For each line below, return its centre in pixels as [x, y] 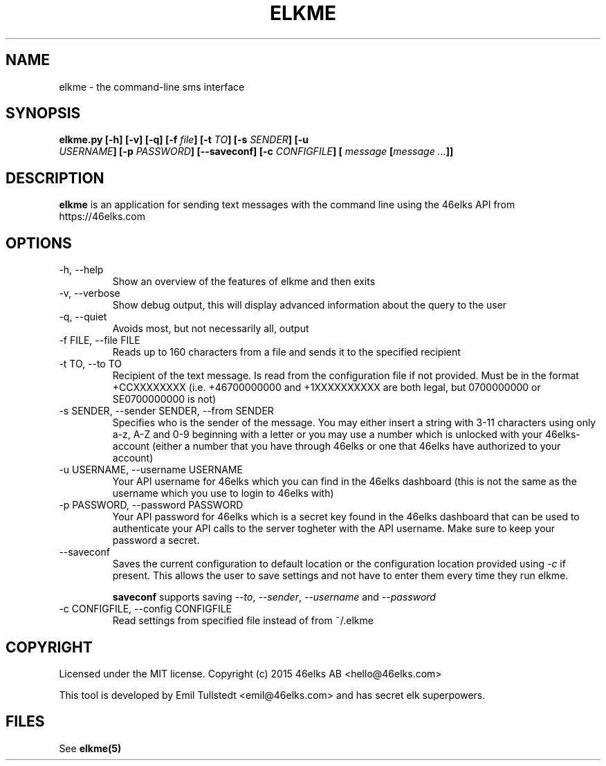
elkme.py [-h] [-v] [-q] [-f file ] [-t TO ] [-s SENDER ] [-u [184, 140]
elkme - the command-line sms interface [152, 86]
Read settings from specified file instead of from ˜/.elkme [243, 621]
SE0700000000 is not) [164, 399]
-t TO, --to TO [91, 364]
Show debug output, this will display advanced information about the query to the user [310, 305]
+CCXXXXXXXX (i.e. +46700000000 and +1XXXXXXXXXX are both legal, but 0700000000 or [327, 387]
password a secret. [156, 540]
